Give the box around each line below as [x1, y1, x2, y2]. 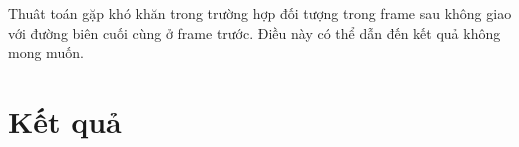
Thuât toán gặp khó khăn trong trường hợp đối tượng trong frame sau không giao [8, 3, 512, 23]
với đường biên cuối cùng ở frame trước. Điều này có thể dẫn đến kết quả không [8, 22, 501, 43]
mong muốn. [8, 42, 84, 63]
